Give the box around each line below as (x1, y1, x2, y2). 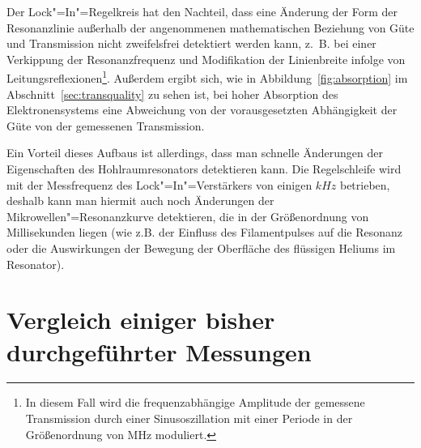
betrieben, (339, 176, 390, 193)
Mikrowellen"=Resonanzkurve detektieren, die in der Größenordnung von (6, 207, 369, 224)
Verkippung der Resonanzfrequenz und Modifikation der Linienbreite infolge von (6, 50, 406, 67)
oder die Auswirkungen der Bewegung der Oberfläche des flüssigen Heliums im (6, 239, 396, 256)
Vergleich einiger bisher (6, 303, 275, 336)
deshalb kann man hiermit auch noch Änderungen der (6, 192, 274, 209)
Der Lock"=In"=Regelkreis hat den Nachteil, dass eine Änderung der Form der (6, 3, 398, 19)
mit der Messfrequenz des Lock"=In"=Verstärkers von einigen (6, 176, 313, 193)
